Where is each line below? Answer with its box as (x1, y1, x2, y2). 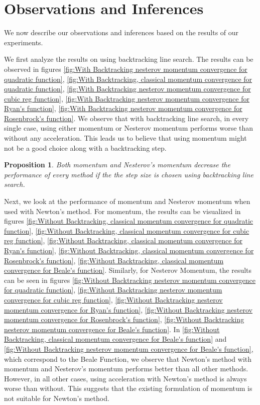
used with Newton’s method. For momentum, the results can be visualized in (4, 206, 241, 216)
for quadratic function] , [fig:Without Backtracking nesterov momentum (4, 284, 222, 295)
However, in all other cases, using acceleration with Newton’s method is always (4, 373, 247, 383)
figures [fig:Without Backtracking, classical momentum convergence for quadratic (4, 216, 253, 226)
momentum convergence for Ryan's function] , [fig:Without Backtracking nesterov (4, 304, 253, 315)
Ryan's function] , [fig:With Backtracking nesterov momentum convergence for (4, 103, 242, 114)
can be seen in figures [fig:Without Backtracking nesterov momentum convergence (4, 274, 256, 285)
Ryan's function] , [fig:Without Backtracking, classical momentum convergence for (4, 245, 254, 255)
